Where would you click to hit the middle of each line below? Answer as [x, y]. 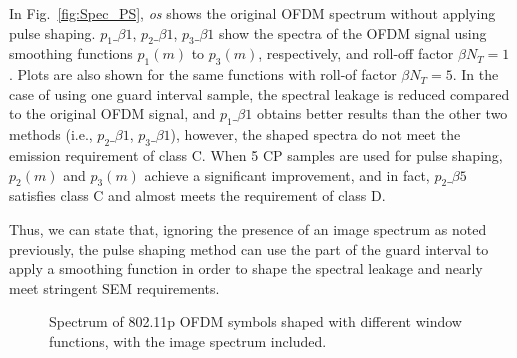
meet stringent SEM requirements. [114, 287]
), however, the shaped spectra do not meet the [315, 134]
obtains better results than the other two [382, 113]
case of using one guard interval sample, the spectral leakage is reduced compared [259, 93]
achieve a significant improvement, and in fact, [287, 174]
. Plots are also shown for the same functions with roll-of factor [203, 74]
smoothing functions [71, 53]
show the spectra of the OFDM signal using [352, 32]
